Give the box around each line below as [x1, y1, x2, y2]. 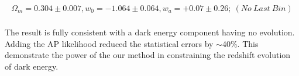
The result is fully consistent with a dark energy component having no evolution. [5, 26, 295, 38]
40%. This [222, 37, 259, 49]
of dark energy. [5, 60, 59, 72]
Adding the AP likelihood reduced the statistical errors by [5, 37, 214, 49]
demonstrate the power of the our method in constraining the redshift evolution [5, 49, 291, 61]
